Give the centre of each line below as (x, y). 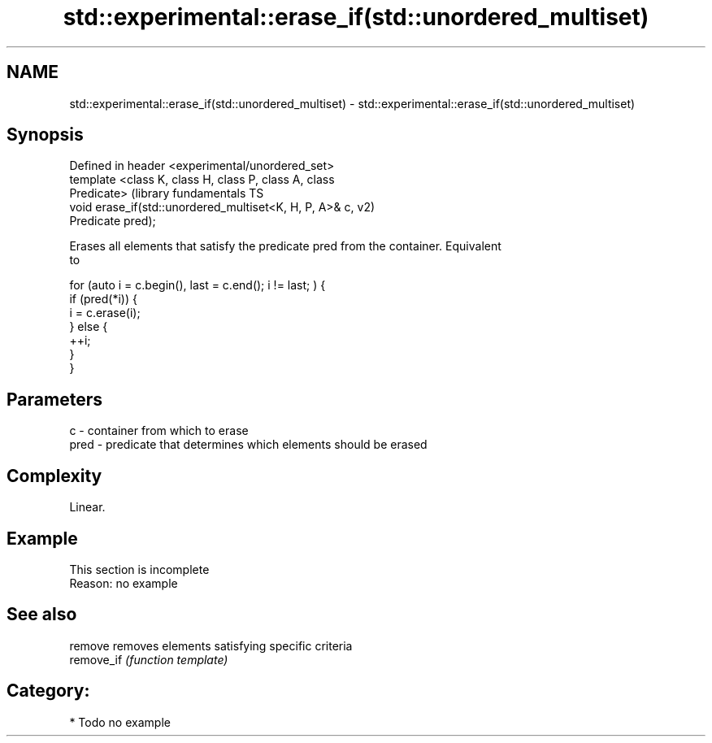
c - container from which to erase (159, 431)
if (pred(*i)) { (103, 299)
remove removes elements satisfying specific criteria (211, 645)
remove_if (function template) (149, 659)
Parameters (54, 399)
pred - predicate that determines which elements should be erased (248, 445)
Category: (48, 691)
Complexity (54, 476)
